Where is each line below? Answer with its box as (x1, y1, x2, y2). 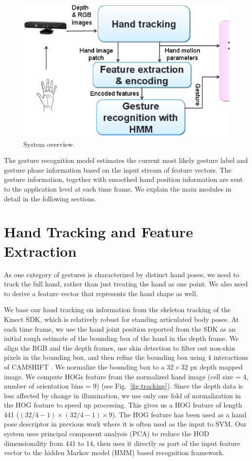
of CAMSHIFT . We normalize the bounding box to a (4, 361, 165, 372)
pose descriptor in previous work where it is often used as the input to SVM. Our (4, 419, 247, 429)
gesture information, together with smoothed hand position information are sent (4, 174, 243, 184)
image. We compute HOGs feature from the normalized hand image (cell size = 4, (4, 371, 249, 381)
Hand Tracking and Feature (4, 222, 193, 242)
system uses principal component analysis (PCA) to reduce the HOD (4, 428, 210, 439)
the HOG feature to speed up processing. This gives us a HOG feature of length (4, 400, 242, 410)
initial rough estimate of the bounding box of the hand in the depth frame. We (4, 333, 239, 343)
